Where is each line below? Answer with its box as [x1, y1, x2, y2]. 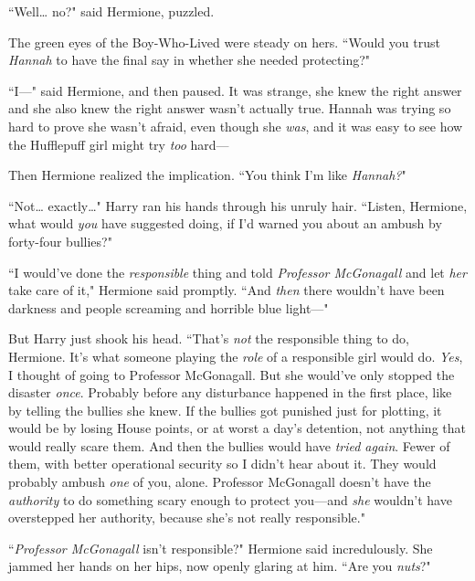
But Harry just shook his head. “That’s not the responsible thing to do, [8, 329, 409, 348]
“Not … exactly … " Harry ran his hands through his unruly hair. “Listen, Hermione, [8, 195, 468, 215]
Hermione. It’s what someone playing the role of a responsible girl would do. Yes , [8, 346, 463, 365]
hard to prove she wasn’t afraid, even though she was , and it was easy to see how [8, 116, 463, 135]
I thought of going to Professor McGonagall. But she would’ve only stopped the [8, 364, 455, 384]
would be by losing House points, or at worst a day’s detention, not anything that [8, 418, 466, 438]
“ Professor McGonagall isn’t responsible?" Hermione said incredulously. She [8, 538, 433, 557]
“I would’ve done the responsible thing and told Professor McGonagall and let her [8, 262, 467, 281]
